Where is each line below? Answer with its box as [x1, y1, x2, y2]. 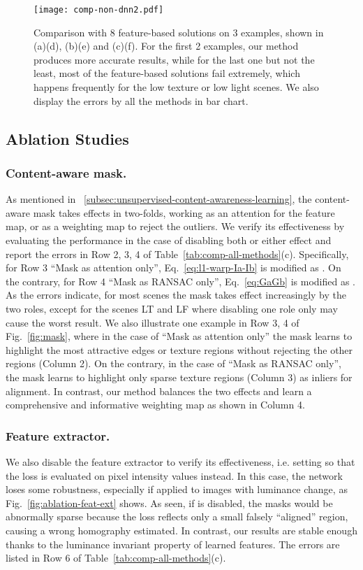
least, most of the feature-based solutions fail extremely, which [34, 66, 300, 80]
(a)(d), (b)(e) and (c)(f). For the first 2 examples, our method [34, 38, 299, 53]
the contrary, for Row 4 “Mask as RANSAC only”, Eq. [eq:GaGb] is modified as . [6, 273, 355, 288]
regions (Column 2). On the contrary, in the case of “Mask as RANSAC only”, [6, 356, 341, 371]
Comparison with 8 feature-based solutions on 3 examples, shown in [34, 24, 324, 39]
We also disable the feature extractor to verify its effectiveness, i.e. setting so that [6, 454, 355, 469]
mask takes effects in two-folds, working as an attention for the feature [33, 205, 335, 220]
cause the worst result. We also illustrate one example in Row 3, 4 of [6, 315, 299, 329]
